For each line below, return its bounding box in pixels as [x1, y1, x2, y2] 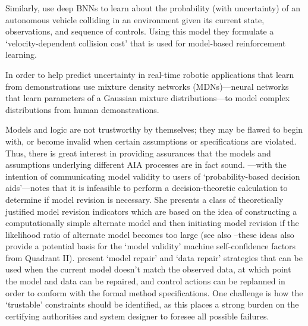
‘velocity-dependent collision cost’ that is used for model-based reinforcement [5, 36, 286, 49]
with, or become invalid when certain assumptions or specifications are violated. [5, 134, 297, 147]
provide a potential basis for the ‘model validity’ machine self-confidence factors [5, 240, 296, 252]
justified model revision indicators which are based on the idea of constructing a [5, 205, 297, 217]
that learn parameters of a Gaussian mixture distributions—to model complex [5, 92, 290, 104]
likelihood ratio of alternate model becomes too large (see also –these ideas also [5, 228, 294, 240]
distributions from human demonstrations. [5, 103, 159, 115]
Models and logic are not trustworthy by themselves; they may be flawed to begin [5, 123, 303, 136]
